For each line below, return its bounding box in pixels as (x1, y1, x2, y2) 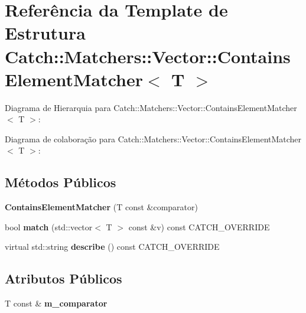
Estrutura (5, 21, 86, 45)
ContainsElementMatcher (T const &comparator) (5, 201, 198, 213)
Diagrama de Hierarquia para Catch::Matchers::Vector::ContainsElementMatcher (5, 101, 297, 113)
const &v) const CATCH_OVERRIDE (128, 220, 270, 233)
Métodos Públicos (5, 173, 116, 191)
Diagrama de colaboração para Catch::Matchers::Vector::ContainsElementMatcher (5, 132, 302, 145)
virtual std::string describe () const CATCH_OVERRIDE (5, 240, 220, 253)
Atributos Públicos (5, 269, 122, 288)
